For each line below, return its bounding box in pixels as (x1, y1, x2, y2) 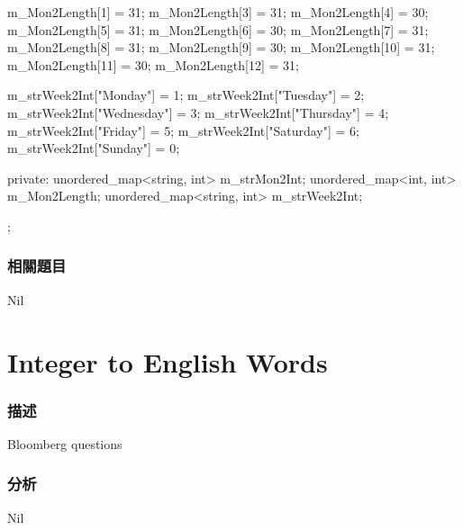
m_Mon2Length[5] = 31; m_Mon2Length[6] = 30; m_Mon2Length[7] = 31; (7, 20, 429, 39)
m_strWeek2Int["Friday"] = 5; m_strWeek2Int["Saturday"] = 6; (7, 121, 359, 139)
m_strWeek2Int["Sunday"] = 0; (7, 139, 180, 157)
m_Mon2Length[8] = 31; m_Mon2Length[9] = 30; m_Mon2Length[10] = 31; (7, 38, 435, 57)
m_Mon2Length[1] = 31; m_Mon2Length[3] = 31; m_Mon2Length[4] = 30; (7, 3, 429, 21)
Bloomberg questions (7, 434, 123, 453)
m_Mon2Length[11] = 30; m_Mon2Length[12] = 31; (7, 55, 299, 74)
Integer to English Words (7, 343, 328, 380)
